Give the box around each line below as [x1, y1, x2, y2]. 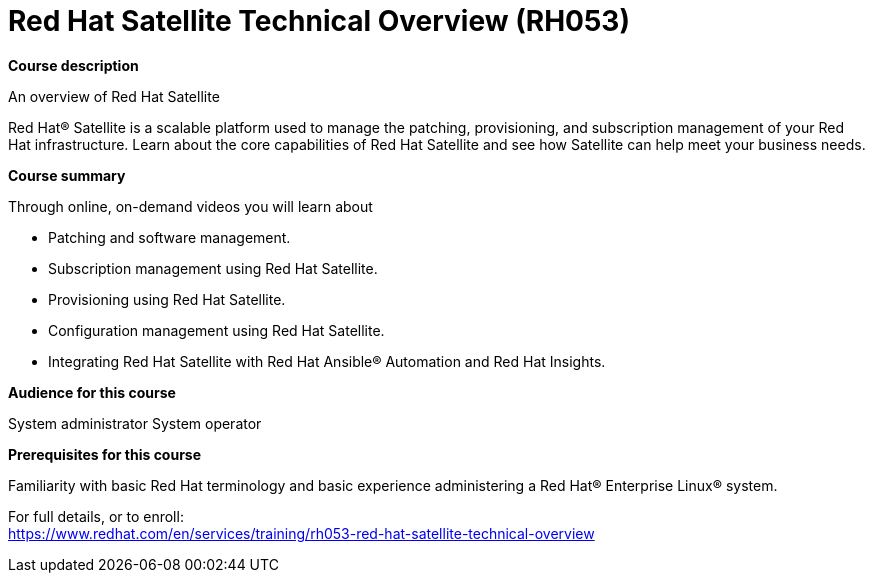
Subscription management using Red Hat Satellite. [48, 259, 378, 277]
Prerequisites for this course [8, 445, 202, 463]
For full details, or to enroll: [8, 507, 184, 525]
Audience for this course [8, 383, 176, 401]
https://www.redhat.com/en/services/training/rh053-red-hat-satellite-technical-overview [8, 524, 595, 542]
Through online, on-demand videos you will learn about [8, 197, 373, 215]
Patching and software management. [48, 228, 291, 246]
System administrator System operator [8, 414, 262, 432]
